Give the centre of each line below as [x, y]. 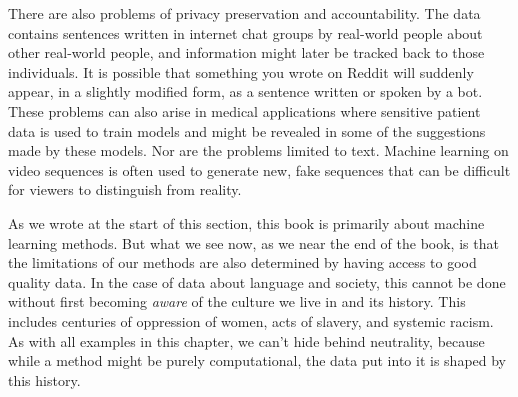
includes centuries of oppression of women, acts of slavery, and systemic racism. [251, 320]
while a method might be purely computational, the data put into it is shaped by [257, 360]
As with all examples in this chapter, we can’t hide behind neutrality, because [246, 340]
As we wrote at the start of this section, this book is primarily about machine [246, 222]
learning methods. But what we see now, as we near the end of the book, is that [253, 242]
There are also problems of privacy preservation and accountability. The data [244, 13]
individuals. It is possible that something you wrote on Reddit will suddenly [241, 71]
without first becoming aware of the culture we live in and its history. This [237, 301]
